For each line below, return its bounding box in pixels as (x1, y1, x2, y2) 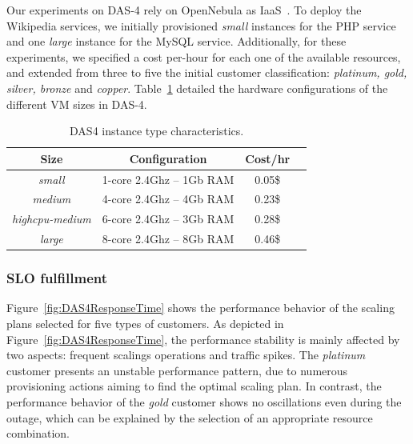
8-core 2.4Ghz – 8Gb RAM (102, 230, 235, 247)
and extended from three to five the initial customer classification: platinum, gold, (6, 64, 407, 81)
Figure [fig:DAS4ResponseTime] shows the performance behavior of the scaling (6, 299, 395, 316)
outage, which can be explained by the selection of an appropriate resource (6, 409, 373, 426)
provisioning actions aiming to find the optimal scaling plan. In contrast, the (6, 378, 382, 394)
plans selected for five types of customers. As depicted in (6, 315, 284, 332)
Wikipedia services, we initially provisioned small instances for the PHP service (6, 17, 396, 34)
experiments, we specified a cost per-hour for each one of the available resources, (6, 48, 401, 65)
